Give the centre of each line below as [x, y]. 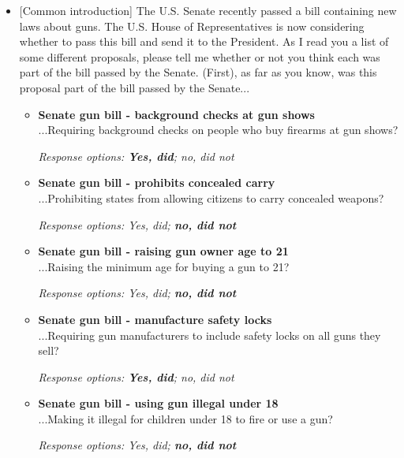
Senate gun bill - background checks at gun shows [176, 114]
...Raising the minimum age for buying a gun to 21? [164, 266]
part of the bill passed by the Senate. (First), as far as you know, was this [198, 72]
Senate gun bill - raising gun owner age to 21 [163, 251]
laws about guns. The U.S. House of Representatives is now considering [192, 26]
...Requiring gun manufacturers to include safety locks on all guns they [209, 335]
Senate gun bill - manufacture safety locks [155, 319]
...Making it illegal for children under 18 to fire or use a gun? [185, 418]
